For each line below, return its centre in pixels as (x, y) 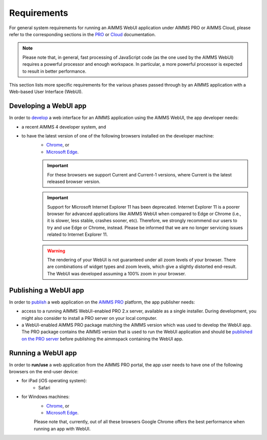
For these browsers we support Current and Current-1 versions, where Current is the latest (139, 175)
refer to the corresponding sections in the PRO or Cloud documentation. (82, 34)
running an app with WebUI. (62, 429)
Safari (44, 388)
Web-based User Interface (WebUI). (46, 92)
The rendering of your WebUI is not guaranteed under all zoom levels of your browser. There (141, 260)
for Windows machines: (45, 397)
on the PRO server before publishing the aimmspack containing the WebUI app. (102, 339)
